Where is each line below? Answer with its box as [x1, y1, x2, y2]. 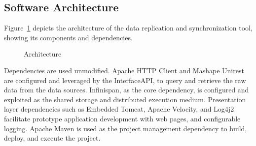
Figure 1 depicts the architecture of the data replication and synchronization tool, [4, 23, 253, 33]
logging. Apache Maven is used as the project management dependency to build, [4, 123, 247, 133]
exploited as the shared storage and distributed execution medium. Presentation [4, 94, 246, 104]
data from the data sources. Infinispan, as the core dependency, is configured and [4, 85, 249, 95]
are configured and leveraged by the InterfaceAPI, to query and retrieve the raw [4, 75, 246, 85]
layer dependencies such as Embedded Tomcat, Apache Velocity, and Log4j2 [4, 104, 234, 114]
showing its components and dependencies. [4, 32, 133, 42]
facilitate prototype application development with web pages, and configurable [4, 113, 241, 123]
